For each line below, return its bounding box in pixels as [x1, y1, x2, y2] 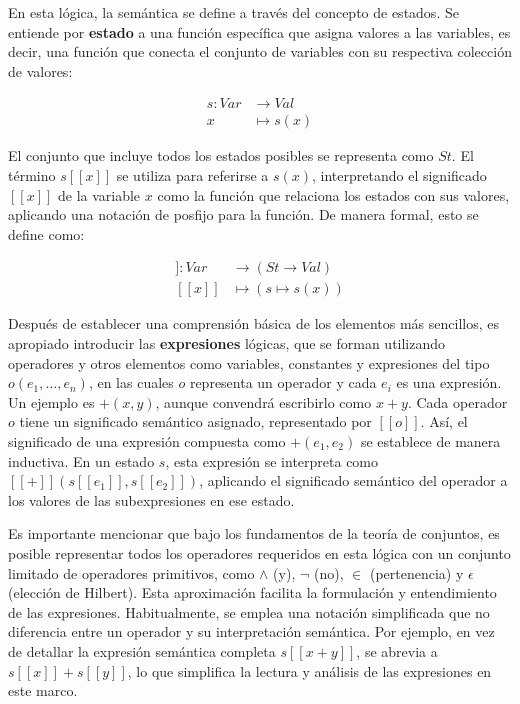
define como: [8, 223, 85, 244]
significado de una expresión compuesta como [8, 431, 286, 452]
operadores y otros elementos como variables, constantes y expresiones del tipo [8, 352, 490, 373]
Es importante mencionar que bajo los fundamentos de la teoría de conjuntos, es [8, 523, 500, 544]
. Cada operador [407, 391, 508, 412]
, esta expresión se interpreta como [165, 450, 379, 471]
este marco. [8, 680, 78, 701]
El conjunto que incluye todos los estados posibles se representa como [8, 145, 434, 166]
